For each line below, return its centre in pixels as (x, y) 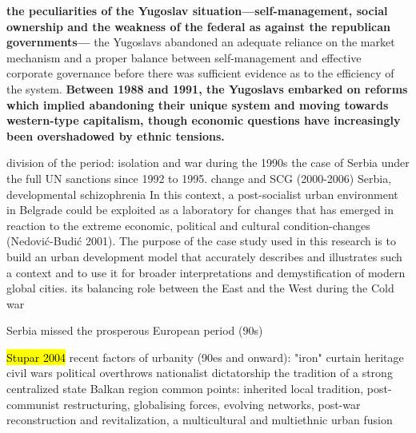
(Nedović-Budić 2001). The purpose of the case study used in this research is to (201, 241)
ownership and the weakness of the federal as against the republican (199, 26)
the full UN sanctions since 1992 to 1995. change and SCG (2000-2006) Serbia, (199, 178)
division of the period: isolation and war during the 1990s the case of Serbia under (208, 163)
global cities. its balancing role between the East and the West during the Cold (200, 288)
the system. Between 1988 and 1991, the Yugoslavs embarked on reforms (207, 88)
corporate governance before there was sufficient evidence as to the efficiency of (200, 73)
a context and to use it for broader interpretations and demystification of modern (206, 272)
